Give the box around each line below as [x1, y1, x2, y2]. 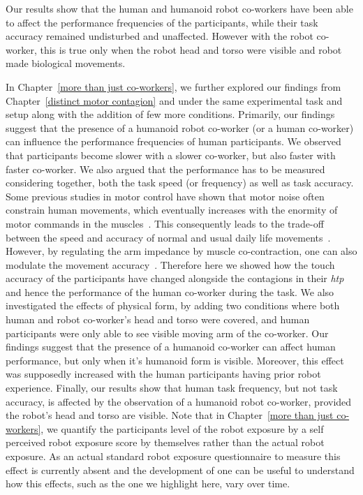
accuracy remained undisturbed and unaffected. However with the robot [6, 29, 313, 43]
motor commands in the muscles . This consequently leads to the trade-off [6, 216, 324, 230]
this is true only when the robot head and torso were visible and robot [40, 42, 342, 57]
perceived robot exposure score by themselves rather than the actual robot [6, 435, 325, 450]
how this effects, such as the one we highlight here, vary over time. [6, 476, 290, 491]
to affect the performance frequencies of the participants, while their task [6, 15, 318, 29]
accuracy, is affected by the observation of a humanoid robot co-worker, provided [6, 394, 352, 408]
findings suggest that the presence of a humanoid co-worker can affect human [6, 339, 336, 354]
